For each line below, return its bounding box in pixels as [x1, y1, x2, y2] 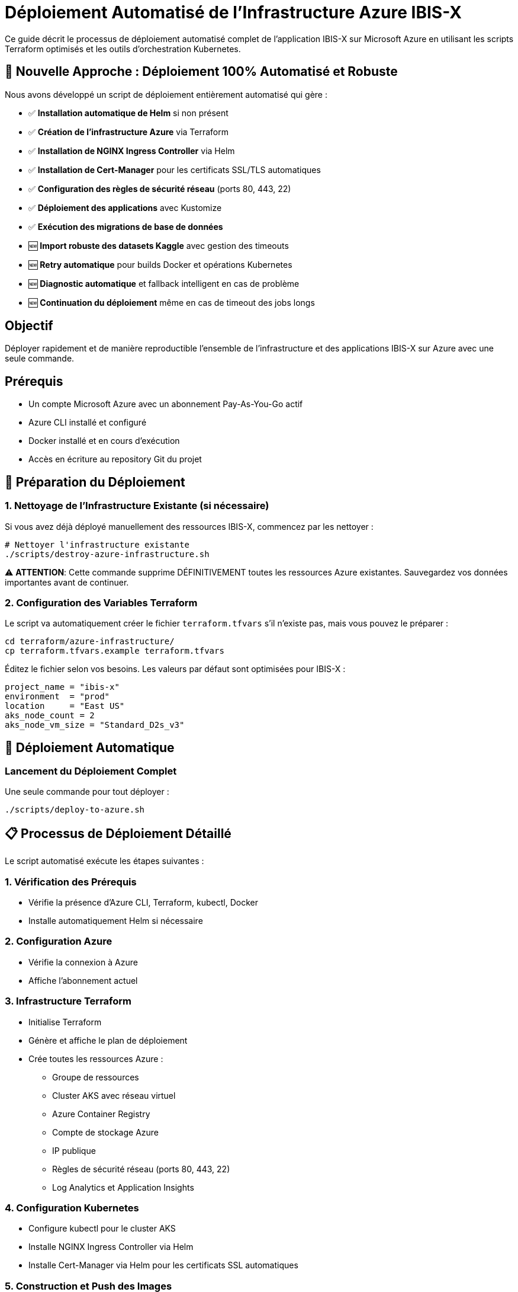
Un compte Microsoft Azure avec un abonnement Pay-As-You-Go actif [28, 399, 303, 410]
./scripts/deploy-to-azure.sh [5, 805, 145, 815]
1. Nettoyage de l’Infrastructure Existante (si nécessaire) [5, 500, 269, 512]
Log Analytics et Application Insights [52, 1182, 194, 1192]
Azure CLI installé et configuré [28, 417, 147, 428]
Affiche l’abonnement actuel [28, 975, 138, 986]
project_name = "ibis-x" [5, 682, 120, 692]
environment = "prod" [5, 692, 110, 702]
